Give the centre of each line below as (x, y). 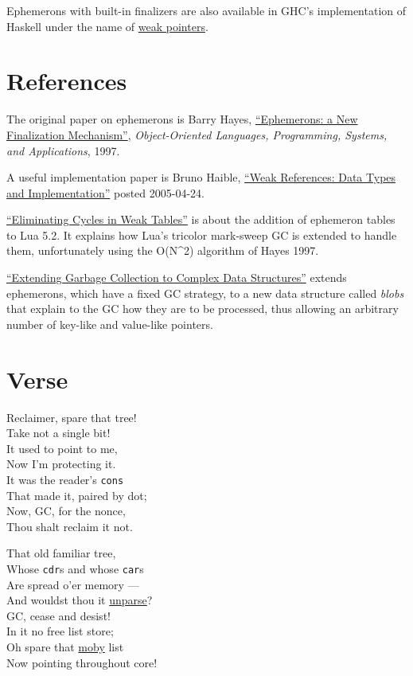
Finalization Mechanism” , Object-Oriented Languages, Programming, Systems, (197, 134)
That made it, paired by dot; (77, 495)
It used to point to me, (62, 448)
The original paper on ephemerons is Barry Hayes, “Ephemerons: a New (182, 119)
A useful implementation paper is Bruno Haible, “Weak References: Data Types (201, 177)
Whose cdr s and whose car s (75, 568)
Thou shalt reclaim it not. (70, 526)
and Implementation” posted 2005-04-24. (105, 192)
